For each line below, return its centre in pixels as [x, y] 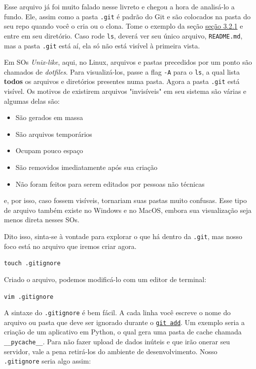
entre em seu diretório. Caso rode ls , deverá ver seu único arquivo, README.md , [123, 35]
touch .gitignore [32, 264]
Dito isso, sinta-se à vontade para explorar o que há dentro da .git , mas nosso [123, 236]
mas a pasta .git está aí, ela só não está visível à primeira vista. [102, 45]
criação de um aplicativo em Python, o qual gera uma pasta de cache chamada [123, 332]
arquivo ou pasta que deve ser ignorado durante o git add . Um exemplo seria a [125, 322]
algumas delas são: [32, 101]
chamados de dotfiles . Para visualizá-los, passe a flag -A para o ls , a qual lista [122, 71]
